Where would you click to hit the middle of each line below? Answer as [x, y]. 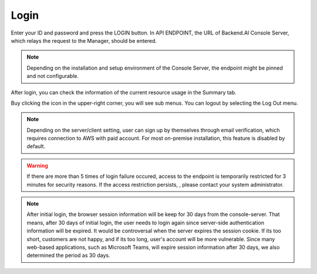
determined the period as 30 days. [68, 255]
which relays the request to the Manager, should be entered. [84, 40]
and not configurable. [53, 76]
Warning [37, 165]
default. [36, 146]
